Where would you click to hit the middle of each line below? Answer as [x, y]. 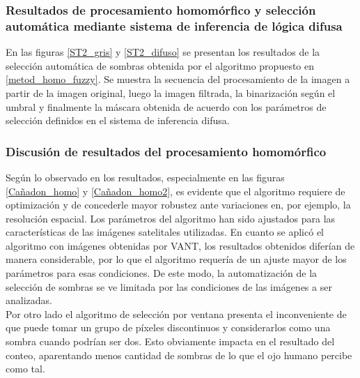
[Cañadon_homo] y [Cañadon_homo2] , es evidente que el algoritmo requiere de [175, 191]
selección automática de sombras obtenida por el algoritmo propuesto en [160, 65]
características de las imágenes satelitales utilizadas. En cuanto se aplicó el [165, 232]
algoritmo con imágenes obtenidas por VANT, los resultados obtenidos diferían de [180, 245]
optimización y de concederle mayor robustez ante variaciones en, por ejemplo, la [178, 205]
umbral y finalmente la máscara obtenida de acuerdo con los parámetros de [166, 106]
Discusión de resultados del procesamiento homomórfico [166, 151]
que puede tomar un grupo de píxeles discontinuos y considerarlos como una [168, 327]
